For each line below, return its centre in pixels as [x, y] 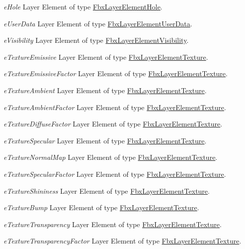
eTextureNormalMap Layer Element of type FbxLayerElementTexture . [111, 157]
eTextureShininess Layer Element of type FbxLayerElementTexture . [107, 190]
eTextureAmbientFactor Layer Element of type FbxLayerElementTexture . [115, 107]
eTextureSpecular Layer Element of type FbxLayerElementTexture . [105, 140]
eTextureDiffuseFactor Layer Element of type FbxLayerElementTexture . [113, 124]
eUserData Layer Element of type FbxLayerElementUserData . [98, 23]
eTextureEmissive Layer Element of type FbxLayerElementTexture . [106, 57]
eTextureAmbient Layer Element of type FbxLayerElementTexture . [105, 90]
